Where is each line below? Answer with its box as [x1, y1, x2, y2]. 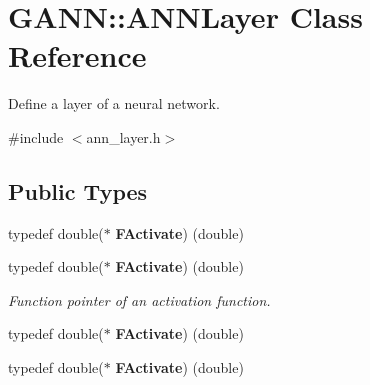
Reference [8, 35, 147, 76]
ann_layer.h [86, 126, 161, 147]
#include [8, 126, 64, 147]
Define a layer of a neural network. [8, 93, 220, 114]
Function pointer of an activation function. [8, 289, 271, 310]
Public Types [8, 175, 148, 206]
